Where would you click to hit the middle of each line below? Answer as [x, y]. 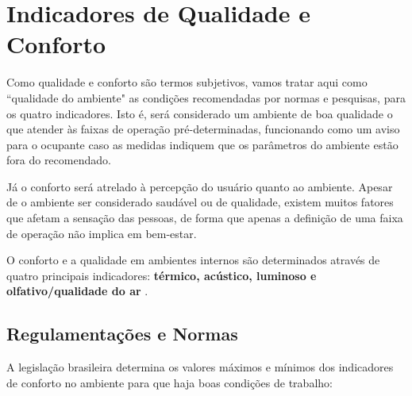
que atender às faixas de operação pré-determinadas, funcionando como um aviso [203, 129]
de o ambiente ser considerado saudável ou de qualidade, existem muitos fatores [200, 202]
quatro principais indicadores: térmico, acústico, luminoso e [162, 275]
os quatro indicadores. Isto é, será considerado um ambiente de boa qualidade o [200, 113]
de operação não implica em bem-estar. [102, 233]
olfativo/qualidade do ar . [77, 291]
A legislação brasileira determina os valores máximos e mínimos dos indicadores [200, 367]
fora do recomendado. [59, 160]
